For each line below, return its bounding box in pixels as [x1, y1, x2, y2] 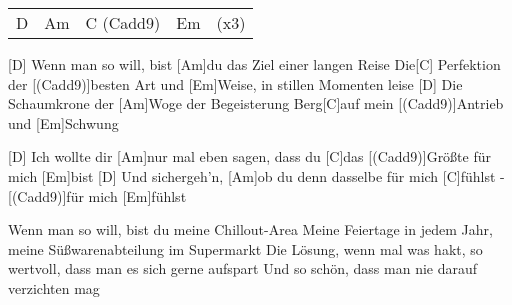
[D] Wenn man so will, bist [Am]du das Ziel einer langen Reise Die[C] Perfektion [8, 54, 501, 74]
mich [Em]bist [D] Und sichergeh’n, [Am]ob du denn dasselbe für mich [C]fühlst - [8, 165, 505, 186]
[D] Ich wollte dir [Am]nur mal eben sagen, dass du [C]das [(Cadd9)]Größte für [8, 146, 491, 167]
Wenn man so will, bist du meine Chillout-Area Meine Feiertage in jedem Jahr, [8, 219, 493, 240]
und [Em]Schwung [8, 112, 119, 133]
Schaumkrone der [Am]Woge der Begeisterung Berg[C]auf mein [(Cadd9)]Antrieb [8, 93, 504, 114]
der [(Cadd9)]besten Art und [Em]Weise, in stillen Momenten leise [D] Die [8, 73, 463, 94]
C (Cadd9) [85, 11, 161, 34]
